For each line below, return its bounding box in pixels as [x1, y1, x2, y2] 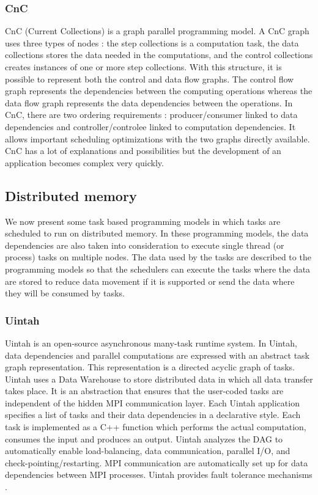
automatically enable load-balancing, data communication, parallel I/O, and [5, 444, 290, 457]
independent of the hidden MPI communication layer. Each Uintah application [5, 396, 300, 409]
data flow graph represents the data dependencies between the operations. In [5, 96, 293, 109]
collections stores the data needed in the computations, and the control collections [5, 48, 313, 61]
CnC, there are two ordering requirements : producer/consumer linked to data [5, 108, 298, 121]
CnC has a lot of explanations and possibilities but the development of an [5, 144, 281, 157]
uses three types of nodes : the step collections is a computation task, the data [5, 36, 299, 49]
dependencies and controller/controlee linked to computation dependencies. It [5, 120, 296, 133]
